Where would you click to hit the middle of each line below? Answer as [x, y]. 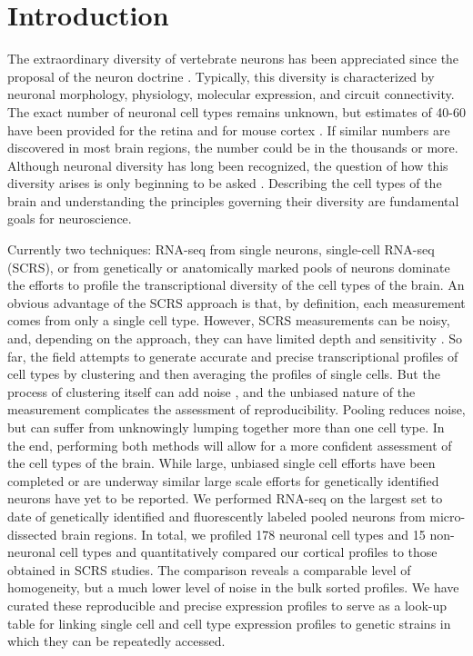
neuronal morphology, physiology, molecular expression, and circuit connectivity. [231, 94]
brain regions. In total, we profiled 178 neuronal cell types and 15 [243, 534]
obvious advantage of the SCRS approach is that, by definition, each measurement [236, 302]
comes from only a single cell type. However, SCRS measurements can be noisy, [229, 320]
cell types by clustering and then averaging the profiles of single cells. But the [224, 374]
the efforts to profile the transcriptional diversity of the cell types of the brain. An [236, 285]
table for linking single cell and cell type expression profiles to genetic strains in [229, 623]
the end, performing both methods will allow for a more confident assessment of [230, 445]
